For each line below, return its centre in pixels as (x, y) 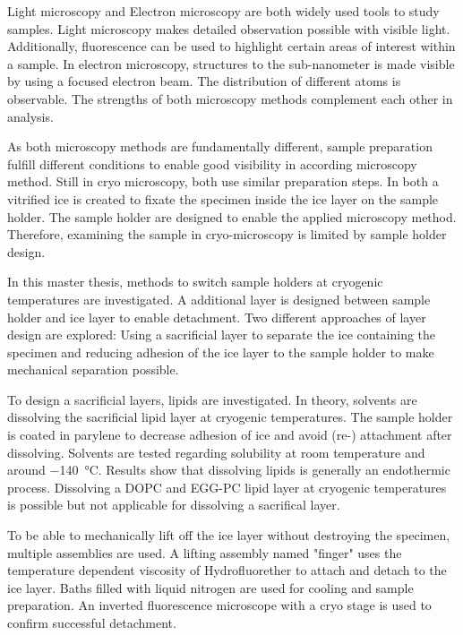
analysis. (30, 116)
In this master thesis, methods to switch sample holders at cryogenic (195, 282)
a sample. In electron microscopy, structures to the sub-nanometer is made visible (231, 63)
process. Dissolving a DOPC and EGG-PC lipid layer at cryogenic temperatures (227, 487)
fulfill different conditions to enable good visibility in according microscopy (212, 163)
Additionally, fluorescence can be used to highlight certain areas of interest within (231, 46)
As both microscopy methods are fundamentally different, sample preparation (220, 146)
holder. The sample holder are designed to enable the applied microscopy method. (232, 216)
